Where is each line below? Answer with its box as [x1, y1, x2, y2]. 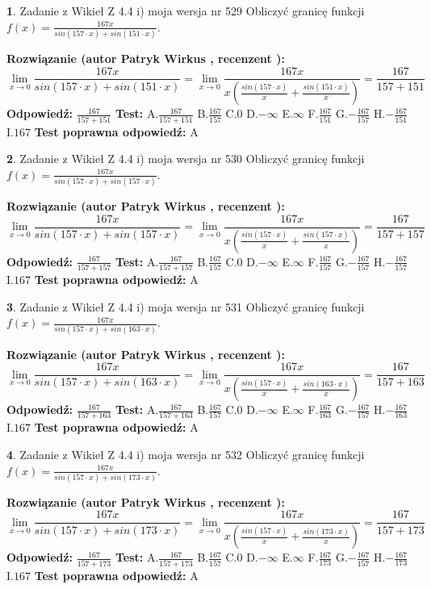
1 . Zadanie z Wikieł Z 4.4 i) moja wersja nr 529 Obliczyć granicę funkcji [6, 2, 365, 19]
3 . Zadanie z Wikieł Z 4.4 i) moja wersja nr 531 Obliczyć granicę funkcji [6, 298, 365, 315]
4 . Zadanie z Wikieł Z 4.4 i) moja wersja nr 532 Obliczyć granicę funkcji [6, 445, 365, 462]
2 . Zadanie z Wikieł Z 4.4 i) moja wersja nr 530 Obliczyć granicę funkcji [6, 150, 365, 167]
